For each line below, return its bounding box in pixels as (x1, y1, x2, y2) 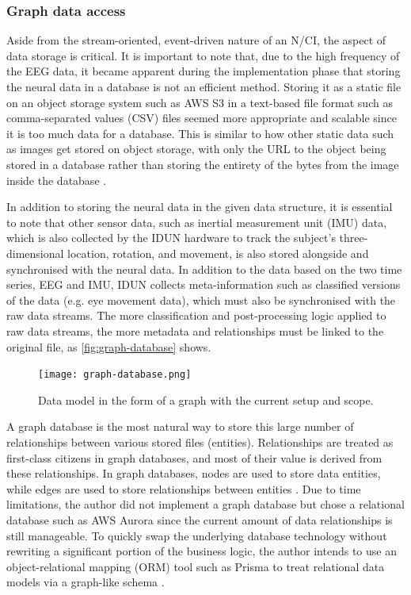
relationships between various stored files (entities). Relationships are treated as (6, 433, 394, 450)
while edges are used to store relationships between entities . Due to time (6, 480, 361, 497)
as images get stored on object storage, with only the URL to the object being (6, 140, 386, 157)
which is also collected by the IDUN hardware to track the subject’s (6, 229, 336, 246)
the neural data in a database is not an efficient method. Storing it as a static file (6, 79, 401, 94)
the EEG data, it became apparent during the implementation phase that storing (6, 63, 401, 79)
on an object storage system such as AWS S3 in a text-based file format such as (6, 94, 393, 110)
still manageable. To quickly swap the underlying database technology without (6, 527, 387, 543)
